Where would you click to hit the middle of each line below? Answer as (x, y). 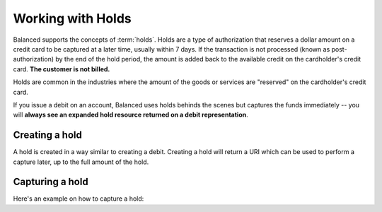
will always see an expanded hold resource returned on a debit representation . (131, 115)
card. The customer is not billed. (62, 69)
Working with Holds (73, 18)
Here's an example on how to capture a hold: (79, 199)
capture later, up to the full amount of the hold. (81, 162)
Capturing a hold (51, 182)
